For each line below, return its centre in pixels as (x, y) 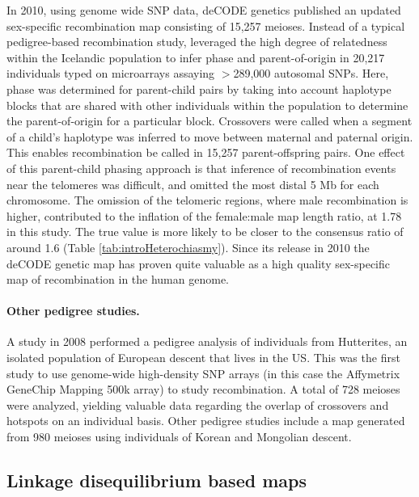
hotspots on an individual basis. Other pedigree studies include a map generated (206, 421)
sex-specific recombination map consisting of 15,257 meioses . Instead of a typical (206, 25)
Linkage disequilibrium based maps (157, 480)
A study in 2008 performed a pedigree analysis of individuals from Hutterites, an (207, 341)
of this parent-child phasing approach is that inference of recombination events (201, 168)
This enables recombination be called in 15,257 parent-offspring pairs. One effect (206, 152)
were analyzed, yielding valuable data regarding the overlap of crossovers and (198, 404)
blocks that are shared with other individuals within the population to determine (207, 105)
